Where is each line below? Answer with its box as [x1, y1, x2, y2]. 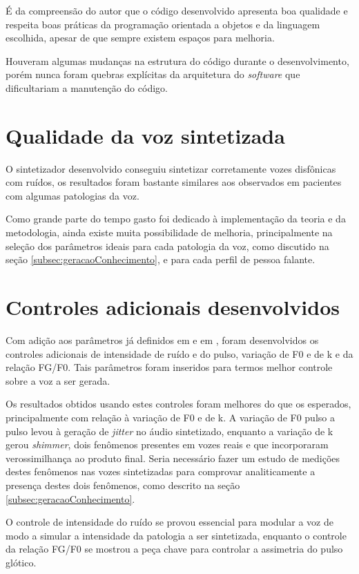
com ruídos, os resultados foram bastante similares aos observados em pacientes [6, 175, 342, 189]
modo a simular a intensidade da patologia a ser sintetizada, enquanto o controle [6, 528, 347, 542]
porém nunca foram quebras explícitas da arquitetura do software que [6, 67, 300, 82]
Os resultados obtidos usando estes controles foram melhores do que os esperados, [6, 396, 351, 411]
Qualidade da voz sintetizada [6, 121, 285, 149]
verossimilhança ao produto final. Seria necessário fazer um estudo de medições [6, 450, 340, 465]
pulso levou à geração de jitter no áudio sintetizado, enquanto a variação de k [6, 423, 333, 438]
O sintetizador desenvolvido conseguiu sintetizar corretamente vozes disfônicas [6, 161, 336, 175]
